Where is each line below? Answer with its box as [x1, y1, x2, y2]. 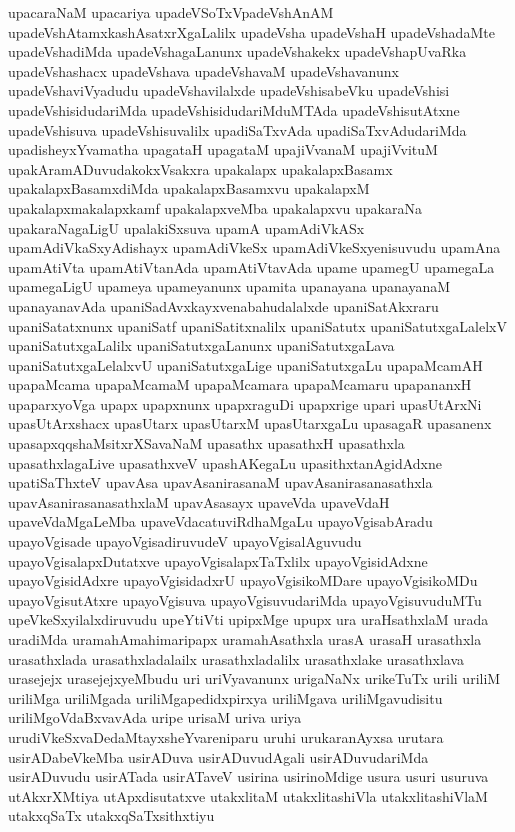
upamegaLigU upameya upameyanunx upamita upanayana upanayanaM [8, 276, 451, 297]
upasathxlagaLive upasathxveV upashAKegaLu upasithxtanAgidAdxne [8, 452, 442, 473]
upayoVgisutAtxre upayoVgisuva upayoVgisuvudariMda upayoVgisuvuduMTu [8, 589, 482, 610]
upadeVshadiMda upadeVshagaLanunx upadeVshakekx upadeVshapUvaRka [8, 41, 467, 62]
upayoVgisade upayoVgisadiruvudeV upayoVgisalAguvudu [8, 531, 362, 552]
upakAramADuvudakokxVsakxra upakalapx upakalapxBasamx [8, 158, 393, 179]
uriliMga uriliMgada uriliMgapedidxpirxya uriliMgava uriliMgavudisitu [8, 687, 443, 708]
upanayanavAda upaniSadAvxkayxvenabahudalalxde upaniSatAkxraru [8, 295, 439, 316]
